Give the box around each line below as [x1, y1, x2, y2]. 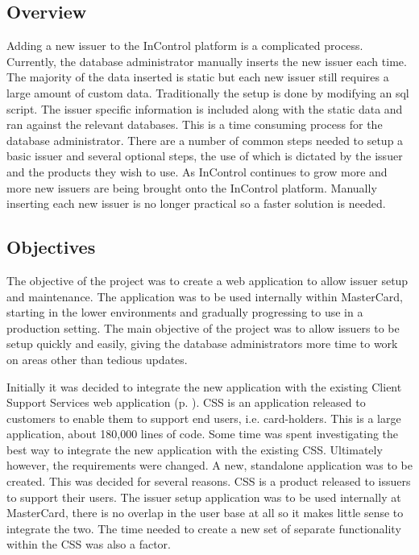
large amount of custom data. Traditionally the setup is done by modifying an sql [6, 84, 409, 101]
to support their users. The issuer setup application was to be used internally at [6, 488, 401, 505]
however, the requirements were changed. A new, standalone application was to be [6, 457, 413, 474]
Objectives [6, 234, 96, 259]
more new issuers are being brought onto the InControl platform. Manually [6, 179, 377, 196]
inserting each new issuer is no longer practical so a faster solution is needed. [6, 195, 386, 212]
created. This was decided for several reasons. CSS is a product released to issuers [6, 473, 411, 490]
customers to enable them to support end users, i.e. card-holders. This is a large [6, 409, 401, 426]
